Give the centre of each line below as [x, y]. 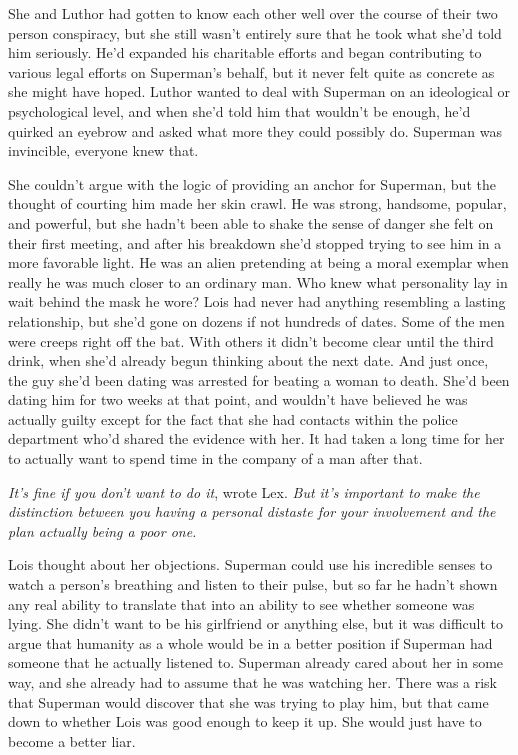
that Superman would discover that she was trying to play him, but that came [248, 701]
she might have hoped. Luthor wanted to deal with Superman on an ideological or [259, 91]
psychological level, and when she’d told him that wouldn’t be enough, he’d [239, 110]
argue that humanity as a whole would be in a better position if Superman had [250, 642]
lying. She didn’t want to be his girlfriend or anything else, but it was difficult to [256, 623]
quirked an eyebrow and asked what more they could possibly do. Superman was [255, 130]
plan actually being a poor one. [102, 530]
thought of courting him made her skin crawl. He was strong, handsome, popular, [257, 203]
